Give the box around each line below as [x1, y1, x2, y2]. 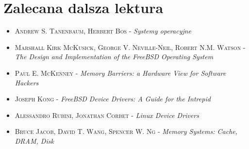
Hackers [15, 77, 39, 87]
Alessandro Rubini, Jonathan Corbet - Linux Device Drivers [15, 110, 199, 120]
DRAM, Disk [15, 135, 54, 146]
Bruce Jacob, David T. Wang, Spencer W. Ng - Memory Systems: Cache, [15, 126, 238, 136]
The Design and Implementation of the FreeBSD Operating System [15, 51, 214, 62]
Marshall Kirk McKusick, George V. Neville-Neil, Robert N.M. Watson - [15, 42, 246, 52]
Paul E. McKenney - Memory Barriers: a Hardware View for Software [15, 67, 226, 78]
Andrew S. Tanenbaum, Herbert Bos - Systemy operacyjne [15, 26, 192, 36]
